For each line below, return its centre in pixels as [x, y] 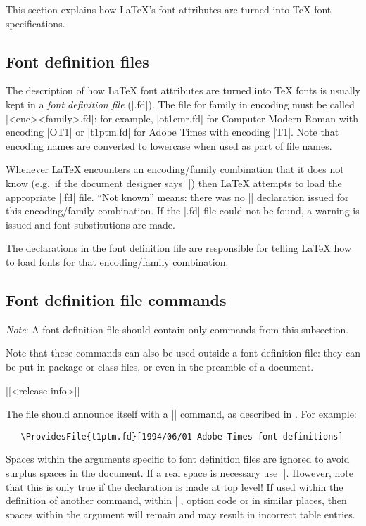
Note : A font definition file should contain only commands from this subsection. [177, 329]
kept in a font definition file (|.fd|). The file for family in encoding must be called [180, 104]
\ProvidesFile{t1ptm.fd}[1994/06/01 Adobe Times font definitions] [182, 436]
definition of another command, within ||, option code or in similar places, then [176, 500]
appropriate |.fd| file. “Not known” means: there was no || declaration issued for [177, 197]
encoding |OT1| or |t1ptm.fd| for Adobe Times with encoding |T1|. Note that [172, 132]
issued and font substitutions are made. [90, 224]
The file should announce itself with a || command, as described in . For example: [181, 414]
